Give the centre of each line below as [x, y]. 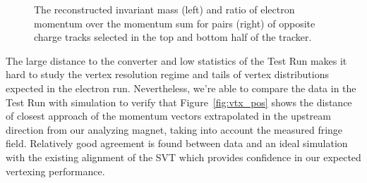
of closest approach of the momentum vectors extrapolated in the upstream [168, 116]
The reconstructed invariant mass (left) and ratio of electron [164, 9]
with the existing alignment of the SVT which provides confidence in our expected [183, 157]
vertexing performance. [55, 171]
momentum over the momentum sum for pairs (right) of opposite [175, 23]
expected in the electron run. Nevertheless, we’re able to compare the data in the [181, 88]
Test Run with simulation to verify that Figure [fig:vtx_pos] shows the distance [179, 102]
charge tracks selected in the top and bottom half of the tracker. [173, 37]
